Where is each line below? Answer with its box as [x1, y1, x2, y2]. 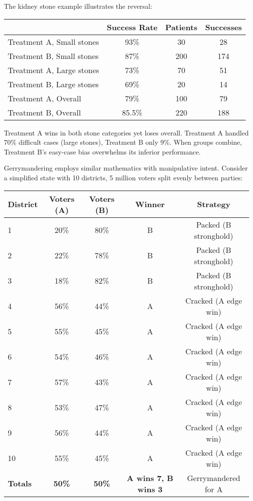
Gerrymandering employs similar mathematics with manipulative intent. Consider [4, 163, 248, 173]
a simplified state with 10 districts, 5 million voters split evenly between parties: [4, 172, 243, 182]
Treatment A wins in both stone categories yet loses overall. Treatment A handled [4, 127, 249, 137]
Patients [165, 21, 198, 33]
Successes [205, 21, 242, 33]
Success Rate [107, 21, 158, 33]
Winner [135, 198, 165, 210]
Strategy [197, 198, 231, 210]
